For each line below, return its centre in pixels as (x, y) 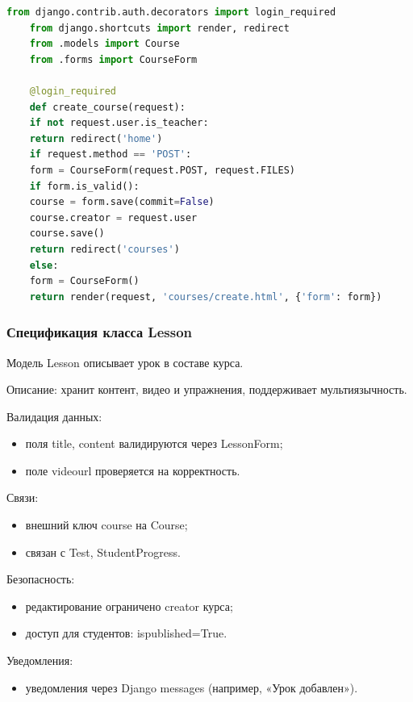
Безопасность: (41, 579)
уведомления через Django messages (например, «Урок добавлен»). (192, 687)
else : (44, 265)
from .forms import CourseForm (113, 59)
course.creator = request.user (113, 217)
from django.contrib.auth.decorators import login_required (171, 12)
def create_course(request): (107, 107)
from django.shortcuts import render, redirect (159, 28)
